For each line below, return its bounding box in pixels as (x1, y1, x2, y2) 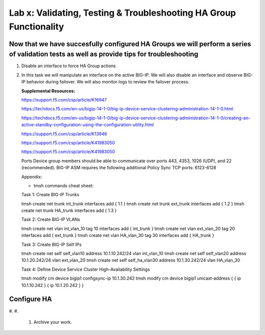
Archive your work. (33, 319, 72, 325)
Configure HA (9, 295, 52, 304)
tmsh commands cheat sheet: (33, 182, 94, 188)
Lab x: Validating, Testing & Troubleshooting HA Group (9, 7, 237, 18)
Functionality (9, 21, 64, 32)
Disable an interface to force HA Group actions (21, 63, 116, 69)
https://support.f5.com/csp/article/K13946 (21, 130, 107, 137)
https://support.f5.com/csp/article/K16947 (21, 97, 107, 103)
